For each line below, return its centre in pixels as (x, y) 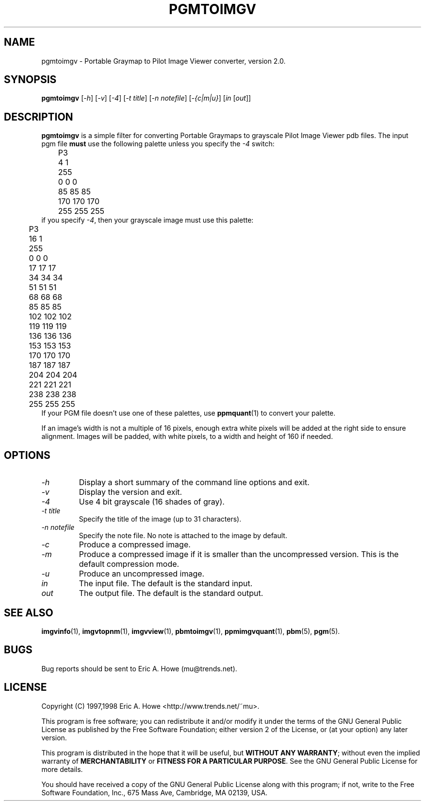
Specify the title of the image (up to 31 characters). (160, 519)
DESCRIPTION (39, 117)
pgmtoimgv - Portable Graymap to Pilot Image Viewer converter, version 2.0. (163, 61)
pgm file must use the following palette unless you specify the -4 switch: (158, 144)
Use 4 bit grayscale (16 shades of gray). (152, 502)
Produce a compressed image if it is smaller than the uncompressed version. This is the (239, 554)
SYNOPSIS (30, 80)
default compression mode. (129, 564)
